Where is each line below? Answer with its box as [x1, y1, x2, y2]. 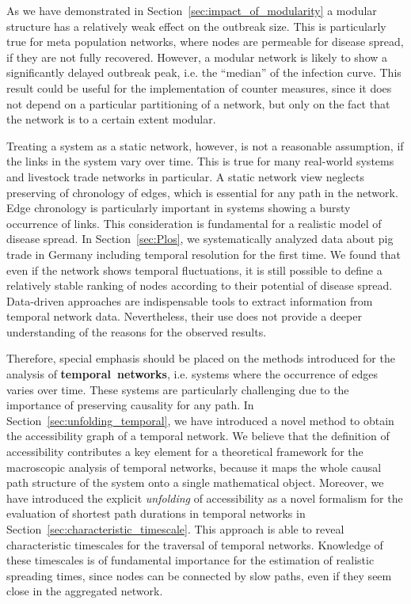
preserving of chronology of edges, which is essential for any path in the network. [6, 184, 398, 200]
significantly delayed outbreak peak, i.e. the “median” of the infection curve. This [6, 64, 401, 81]
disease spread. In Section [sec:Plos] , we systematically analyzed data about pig [6, 230, 394, 247]
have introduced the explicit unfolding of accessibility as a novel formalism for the [6, 489, 403, 506]
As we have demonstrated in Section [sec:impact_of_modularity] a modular [6, 2, 377, 18]
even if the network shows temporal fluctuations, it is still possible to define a [6, 261, 382, 278]
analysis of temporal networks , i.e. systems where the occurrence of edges [6, 366, 378, 382]
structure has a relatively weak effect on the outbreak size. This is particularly [6, 17, 386, 34]
